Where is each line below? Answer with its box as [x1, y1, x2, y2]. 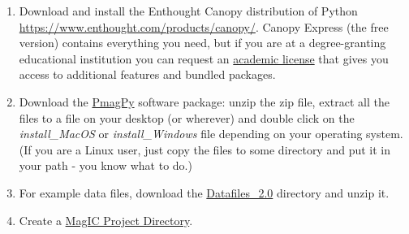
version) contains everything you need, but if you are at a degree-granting [19, 34, 386, 51]
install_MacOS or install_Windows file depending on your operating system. [19, 125, 403, 142]
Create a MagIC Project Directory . [19, 211, 193, 228]
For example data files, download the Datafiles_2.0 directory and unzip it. [19, 184, 390, 201]
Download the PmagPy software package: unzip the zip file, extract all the [19, 93, 390, 110]
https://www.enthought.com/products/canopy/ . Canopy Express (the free [19, 18, 389, 35]
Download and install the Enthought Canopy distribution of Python [19, 2, 358, 19]
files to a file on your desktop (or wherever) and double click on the [19, 109, 355, 126]
